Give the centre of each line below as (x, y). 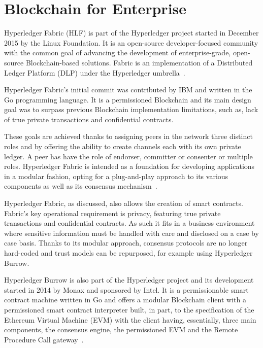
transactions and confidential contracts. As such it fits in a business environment (129, 223)
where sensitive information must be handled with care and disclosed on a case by (131, 233)
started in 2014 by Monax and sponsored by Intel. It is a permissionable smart (126, 289)
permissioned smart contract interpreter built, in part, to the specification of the (129, 309)
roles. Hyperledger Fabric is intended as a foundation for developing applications (129, 166)
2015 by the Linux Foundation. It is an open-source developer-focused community (131, 42)
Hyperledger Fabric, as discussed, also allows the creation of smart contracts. (124, 203)
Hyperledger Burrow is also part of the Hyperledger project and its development (129, 280)
